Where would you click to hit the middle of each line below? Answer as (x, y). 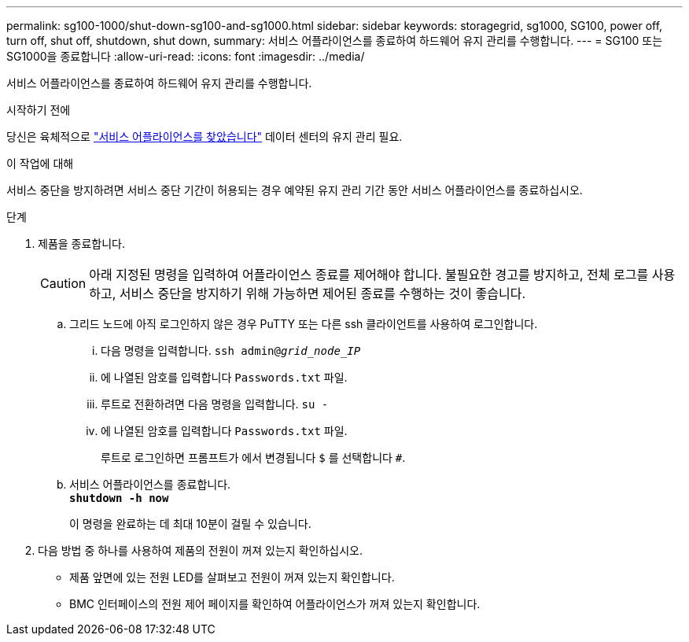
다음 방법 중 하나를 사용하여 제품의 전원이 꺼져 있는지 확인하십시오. (200, 550)
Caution (63, 283)
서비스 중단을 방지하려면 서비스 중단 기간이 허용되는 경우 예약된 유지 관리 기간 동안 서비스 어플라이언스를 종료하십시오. (295, 190)
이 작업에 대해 (40, 163)
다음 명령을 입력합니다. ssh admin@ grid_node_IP (231, 351)
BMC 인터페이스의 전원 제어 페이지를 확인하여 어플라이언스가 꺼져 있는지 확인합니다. (275, 604)
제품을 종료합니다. (82, 244)
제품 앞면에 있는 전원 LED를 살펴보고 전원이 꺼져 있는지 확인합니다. (232, 577)
